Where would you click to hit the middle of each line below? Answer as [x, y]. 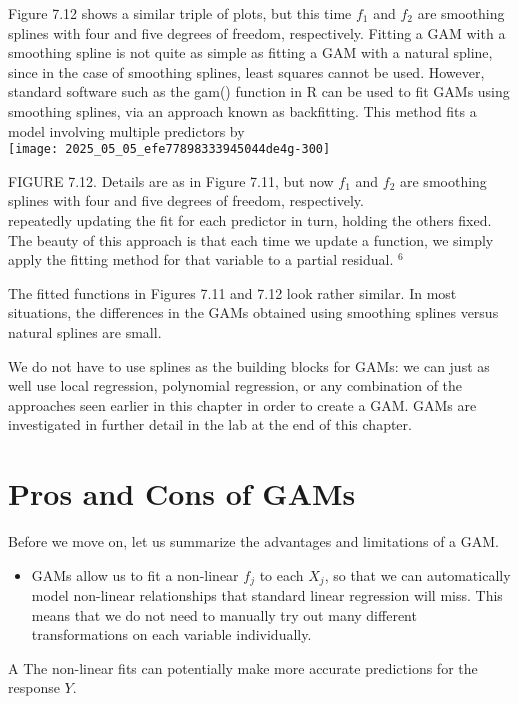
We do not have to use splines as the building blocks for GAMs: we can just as [249, 365]
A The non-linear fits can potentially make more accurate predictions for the [243, 667]
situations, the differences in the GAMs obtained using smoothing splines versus [253, 312]
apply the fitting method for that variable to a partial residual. [201, 259]
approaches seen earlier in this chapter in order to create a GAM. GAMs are [242, 404]
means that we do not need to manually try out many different [224, 614]
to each [281, 574]
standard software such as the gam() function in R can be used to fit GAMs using [259, 91]
